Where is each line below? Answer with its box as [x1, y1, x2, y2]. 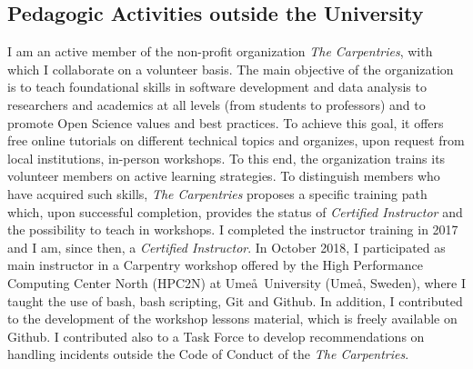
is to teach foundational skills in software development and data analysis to [7, 77, 427, 96]
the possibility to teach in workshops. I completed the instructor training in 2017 [7, 220, 458, 239]
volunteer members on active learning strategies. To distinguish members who [7, 166, 440, 185]
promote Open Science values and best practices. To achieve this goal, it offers [7, 113, 444, 132]
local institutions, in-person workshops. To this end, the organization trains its [7, 148, 446, 167]
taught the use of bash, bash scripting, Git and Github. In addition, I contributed [7, 291, 463, 310]
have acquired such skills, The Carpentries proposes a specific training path [7, 184, 428, 203]
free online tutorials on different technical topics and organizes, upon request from [7, 131, 465, 150]
